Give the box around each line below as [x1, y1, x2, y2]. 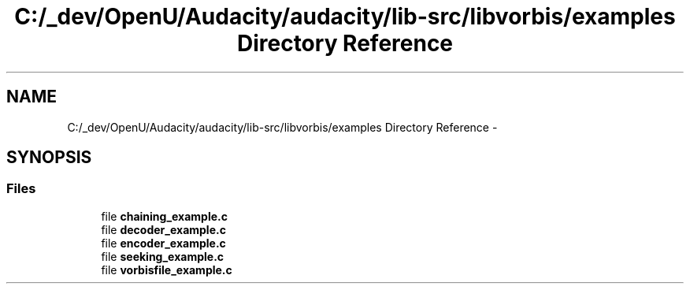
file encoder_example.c [101, 236, 226, 250]
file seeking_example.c [101, 249, 224, 263]
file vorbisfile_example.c [101, 262, 232, 277]
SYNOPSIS [6, 147, 92, 168]
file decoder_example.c [101, 222, 226, 236]
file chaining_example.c [101, 209, 228, 223]
